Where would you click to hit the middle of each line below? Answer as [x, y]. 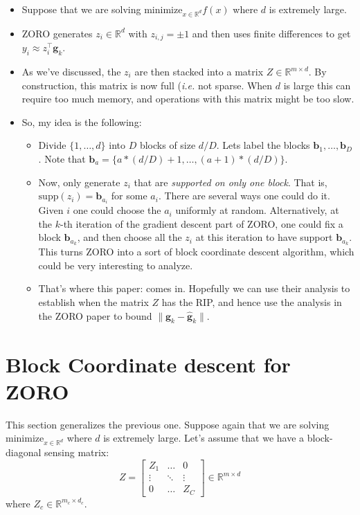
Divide [52, 145]
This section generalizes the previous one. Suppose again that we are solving [168, 424]
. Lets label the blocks [263, 145]
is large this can [317, 85]
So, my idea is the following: [82, 121]
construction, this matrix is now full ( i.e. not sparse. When [147, 85]
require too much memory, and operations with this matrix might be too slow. [188, 99]
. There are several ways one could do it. [244, 196]
